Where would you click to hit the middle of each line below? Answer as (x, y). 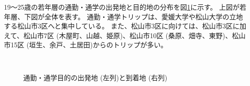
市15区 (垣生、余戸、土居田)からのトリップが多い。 (86, 45)
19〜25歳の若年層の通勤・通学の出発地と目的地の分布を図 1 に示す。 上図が (122, 7)
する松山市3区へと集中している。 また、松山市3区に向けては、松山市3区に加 (125, 26)
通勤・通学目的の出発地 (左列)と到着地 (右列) (95, 77)
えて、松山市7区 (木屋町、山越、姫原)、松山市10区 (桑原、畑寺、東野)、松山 (125, 35)
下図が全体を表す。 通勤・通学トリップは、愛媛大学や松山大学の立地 (133, 16)
